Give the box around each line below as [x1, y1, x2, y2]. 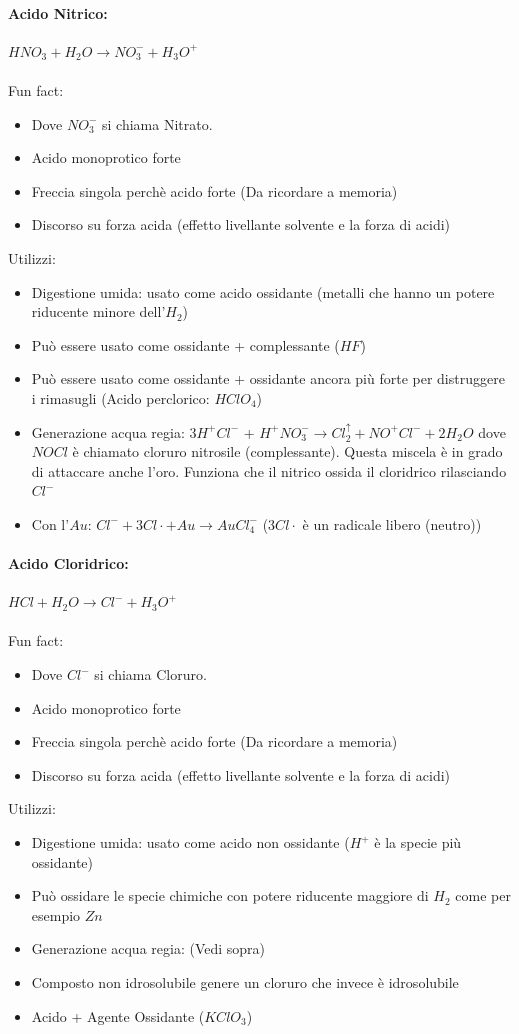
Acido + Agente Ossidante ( [31, 1005, 205, 1026]
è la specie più [374, 832, 462, 853]
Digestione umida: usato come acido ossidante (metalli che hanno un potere [31, 281, 495, 302]
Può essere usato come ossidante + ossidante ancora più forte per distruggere [31, 368, 505, 389]
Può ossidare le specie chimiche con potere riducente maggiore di [31, 885, 429, 906]
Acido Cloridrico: [8, 553, 129, 574]
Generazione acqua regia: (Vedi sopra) [31, 938, 266, 959]
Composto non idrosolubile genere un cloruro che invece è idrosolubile [31, 972, 459, 992]
